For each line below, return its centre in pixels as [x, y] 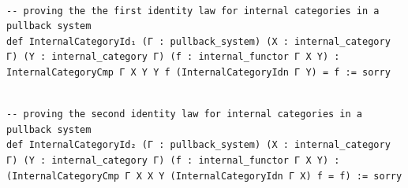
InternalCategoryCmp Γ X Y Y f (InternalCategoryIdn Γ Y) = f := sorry [198, 72]
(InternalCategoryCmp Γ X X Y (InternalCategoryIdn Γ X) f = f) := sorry [204, 176]
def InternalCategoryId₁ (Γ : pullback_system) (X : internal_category [198, 41]
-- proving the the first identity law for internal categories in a [193, 11]
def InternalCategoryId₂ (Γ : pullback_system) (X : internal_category [198, 145]
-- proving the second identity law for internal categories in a [185, 114]
